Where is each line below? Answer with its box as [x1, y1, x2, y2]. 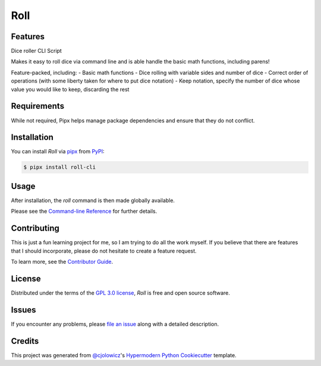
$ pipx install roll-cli [23, 164, 96, 171]
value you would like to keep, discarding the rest [11, 86, 130, 93]
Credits [11, 336, 39, 346]
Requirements [11, 101, 65, 111]
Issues [11, 305, 36, 315]
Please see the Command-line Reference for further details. [11, 208, 158, 215]
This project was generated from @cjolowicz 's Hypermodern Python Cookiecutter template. [11, 351, 237, 359]
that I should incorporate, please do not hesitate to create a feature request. [11, 247, 197, 254]
